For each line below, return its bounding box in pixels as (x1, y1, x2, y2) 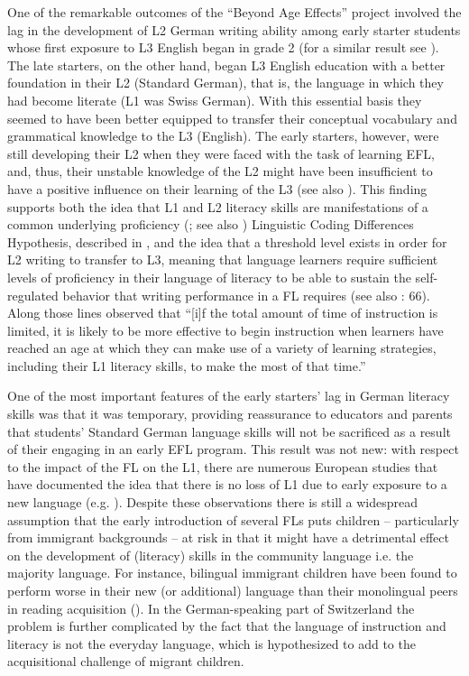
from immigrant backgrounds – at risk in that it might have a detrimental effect (7, 528, 449, 547)
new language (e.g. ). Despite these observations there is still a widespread (7, 493, 418, 512)
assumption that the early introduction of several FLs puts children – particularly (7, 510, 459, 529)
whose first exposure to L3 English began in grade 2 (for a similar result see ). (7, 38, 439, 57)
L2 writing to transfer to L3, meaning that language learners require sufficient (7, 250, 438, 269)
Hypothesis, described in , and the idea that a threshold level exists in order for (7, 232, 447, 251)
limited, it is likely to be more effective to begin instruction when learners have (7, 320, 444, 339)
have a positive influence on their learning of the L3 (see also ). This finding (7, 179, 428, 198)
